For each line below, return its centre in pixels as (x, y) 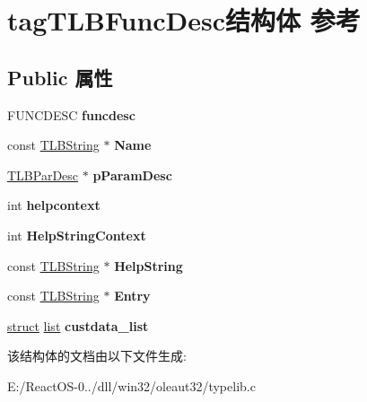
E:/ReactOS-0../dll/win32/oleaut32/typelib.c (131, 385)
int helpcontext (54, 205)
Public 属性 (60, 77)
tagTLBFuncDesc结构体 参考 (184, 20)
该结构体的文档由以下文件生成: (97, 356)
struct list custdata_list (78, 325)
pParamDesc (132, 175)
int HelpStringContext (77, 235)
